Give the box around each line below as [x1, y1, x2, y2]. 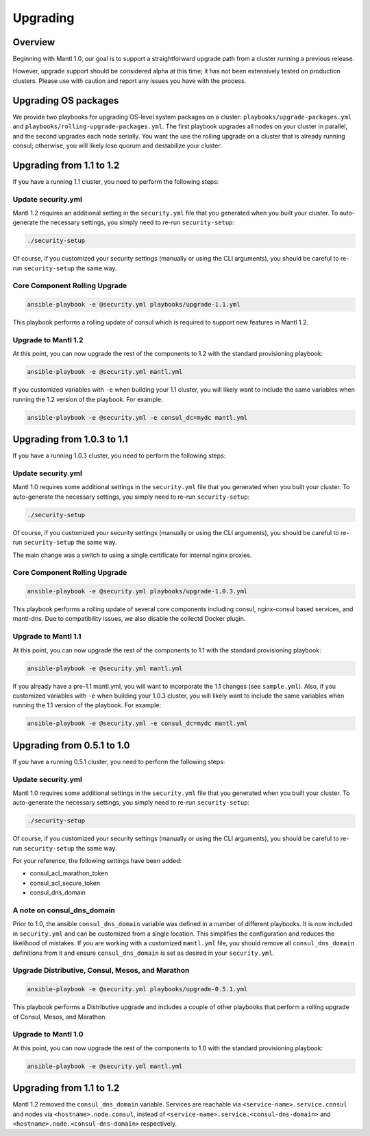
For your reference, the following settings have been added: [12, 857, 182, 865]
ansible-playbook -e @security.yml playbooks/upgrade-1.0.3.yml [27, 587, 248, 595]
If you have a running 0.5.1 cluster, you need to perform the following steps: [12, 757, 225, 766]
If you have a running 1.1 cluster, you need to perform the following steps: [12, 177, 219, 185]
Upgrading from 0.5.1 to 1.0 [12, 739, 130, 751]
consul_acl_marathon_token [29, 869, 109, 877]
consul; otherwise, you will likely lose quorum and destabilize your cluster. [12, 141, 222, 150]
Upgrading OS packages [12, 95, 119, 106]
